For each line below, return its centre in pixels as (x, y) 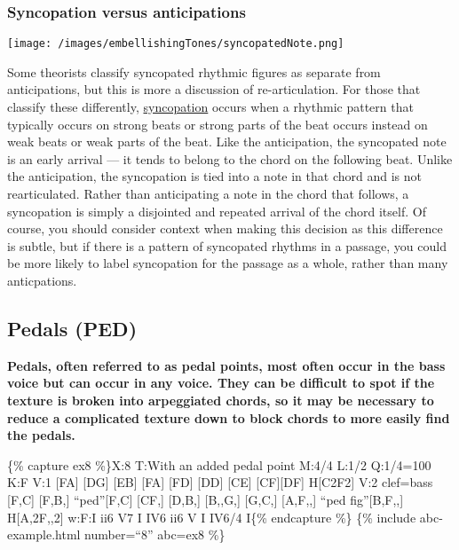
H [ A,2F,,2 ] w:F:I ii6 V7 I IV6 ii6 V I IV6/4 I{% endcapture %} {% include (212, 517)
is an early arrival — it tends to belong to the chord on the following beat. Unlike (230, 158)
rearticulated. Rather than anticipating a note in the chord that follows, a (208, 194)
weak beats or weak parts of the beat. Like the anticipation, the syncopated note (227, 141)
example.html (44, 534)
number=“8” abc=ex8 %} (155, 534)
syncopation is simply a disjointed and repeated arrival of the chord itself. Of (217, 211)
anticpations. (42, 280)
